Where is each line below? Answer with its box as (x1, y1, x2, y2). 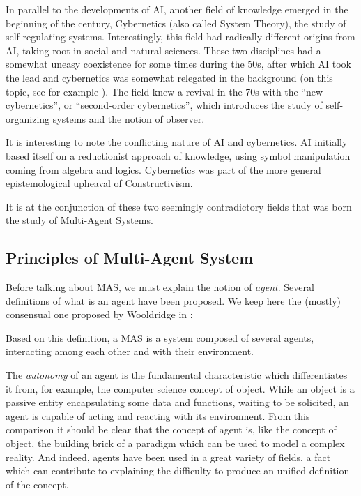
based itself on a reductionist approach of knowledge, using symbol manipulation (6, 148, 351, 163)
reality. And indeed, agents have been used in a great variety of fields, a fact (6, 449, 331, 464)
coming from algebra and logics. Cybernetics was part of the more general (6, 162, 321, 176)
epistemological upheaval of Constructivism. (6, 176, 193, 190)
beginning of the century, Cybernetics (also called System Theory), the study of (6, 15, 346, 30)
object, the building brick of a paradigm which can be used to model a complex (6, 436, 345, 451)
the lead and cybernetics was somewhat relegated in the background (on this (6, 70, 333, 84)
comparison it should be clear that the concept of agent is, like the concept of (6, 422, 337, 437)
